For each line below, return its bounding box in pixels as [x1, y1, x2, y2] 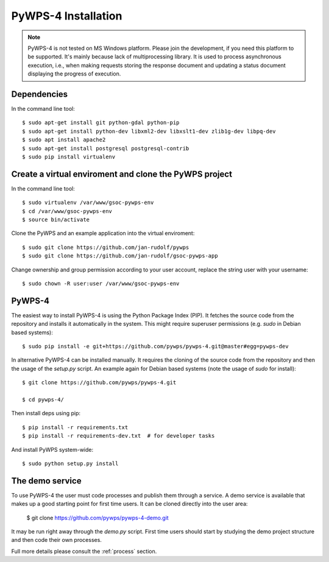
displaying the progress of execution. [27, 70, 121, 77]
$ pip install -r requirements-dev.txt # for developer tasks [22, 432, 215, 440]
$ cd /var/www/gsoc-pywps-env [22, 208, 113, 214]
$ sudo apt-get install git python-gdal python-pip [22, 119, 180, 126]
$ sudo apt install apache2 [22, 136, 106, 143]
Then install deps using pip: [11, 410, 81, 417]
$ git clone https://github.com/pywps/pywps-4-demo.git [26, 514, 169, 521]
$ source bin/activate [22, 216, 90, 223]
